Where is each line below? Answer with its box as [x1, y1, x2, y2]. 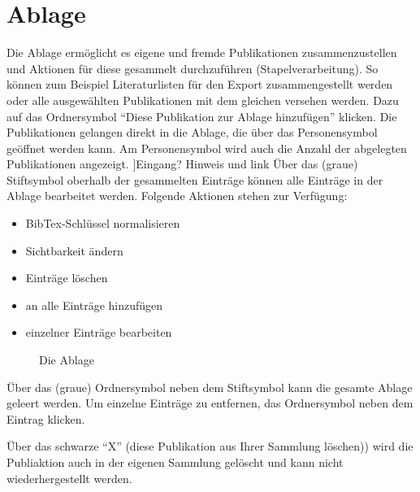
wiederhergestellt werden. [6, 469, 132, 486]
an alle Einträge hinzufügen [25, 296, 163, 313]
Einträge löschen [25, 269, 108, 286]
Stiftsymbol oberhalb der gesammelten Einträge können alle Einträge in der [6, 171, 383, 188]
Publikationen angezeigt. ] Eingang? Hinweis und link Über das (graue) [6, 155, 358, 172]
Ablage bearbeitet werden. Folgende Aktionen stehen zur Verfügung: [6, 187, 348, 204]
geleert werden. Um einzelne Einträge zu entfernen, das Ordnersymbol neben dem [6, 394, 414, 411]
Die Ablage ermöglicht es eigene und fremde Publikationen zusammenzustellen [6, 44, 397, 61]
